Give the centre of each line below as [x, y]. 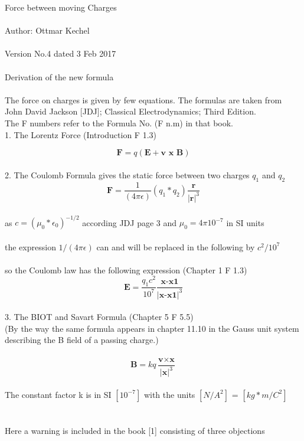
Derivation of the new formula [59, 76]
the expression [30, 246]
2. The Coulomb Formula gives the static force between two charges [127, 174]
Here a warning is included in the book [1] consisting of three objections [135, 430]
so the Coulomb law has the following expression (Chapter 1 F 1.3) [126, 269]
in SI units [245, 222]
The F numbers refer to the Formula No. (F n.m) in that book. [119, 122]
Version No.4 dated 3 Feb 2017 [61, 53]
